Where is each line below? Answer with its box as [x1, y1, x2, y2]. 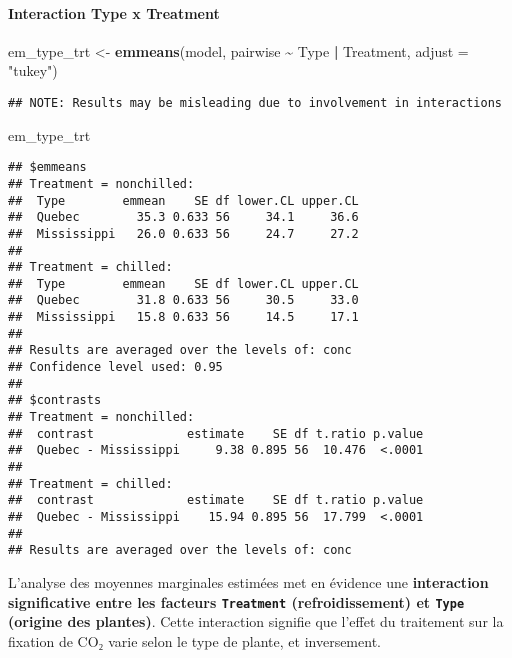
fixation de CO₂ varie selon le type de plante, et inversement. [8, 630, 381, 651]
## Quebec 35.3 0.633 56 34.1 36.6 [8, 210, 359, 225]
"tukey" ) [8, 60, 58, 81]
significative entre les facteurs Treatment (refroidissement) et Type [8, 591, 465, 612]
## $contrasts [8, 393, 102, 408]
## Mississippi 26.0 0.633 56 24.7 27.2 [8, 226, 359, 241]
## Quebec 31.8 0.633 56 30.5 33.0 [8, 293, 359, 308]
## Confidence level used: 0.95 [8, 360, 223, 375]
